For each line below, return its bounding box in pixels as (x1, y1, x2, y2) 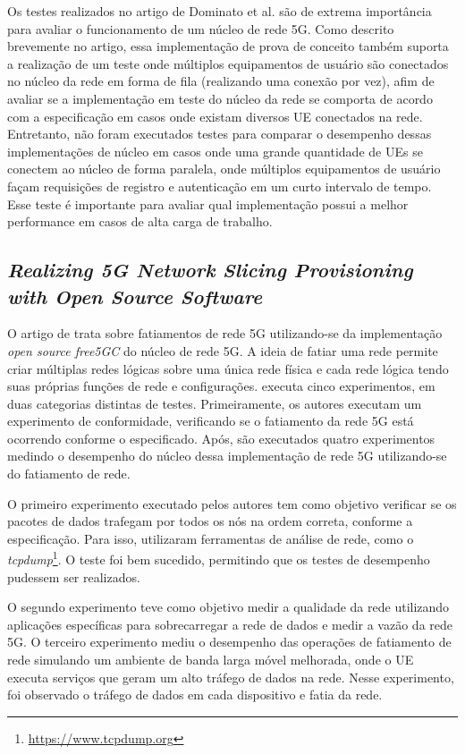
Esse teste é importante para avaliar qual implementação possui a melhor (7, 194, 409, 213)
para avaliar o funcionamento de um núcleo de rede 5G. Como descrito (7, 19, 394, 38)
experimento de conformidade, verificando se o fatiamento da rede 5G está (7, 411, 414, 430)
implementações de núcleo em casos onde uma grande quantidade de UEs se (7, 141, 423, 160)
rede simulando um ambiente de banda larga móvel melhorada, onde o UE (7, 650, 414, 669)
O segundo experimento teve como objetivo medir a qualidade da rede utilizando (7, 597, 450, 616)
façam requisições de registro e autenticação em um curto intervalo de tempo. (7, 176, 432, 195)
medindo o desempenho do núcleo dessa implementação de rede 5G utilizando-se (7, 446, 447, 465)
